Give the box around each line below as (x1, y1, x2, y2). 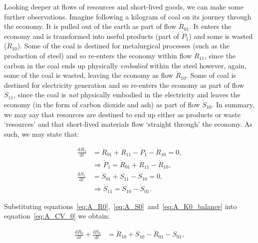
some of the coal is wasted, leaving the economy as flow (4, 70, 173, 80)
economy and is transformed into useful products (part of (4, 30, 179, 41)
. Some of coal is (186, 70, 236, 80)
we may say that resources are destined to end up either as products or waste (4, 109, 241, 119)
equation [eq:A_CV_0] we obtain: (4, 211, 110, 221)
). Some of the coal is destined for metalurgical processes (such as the (17, 40, 230, 51)
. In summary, (212, 99, 255, 109)
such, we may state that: (4, 128, 79, 139)
